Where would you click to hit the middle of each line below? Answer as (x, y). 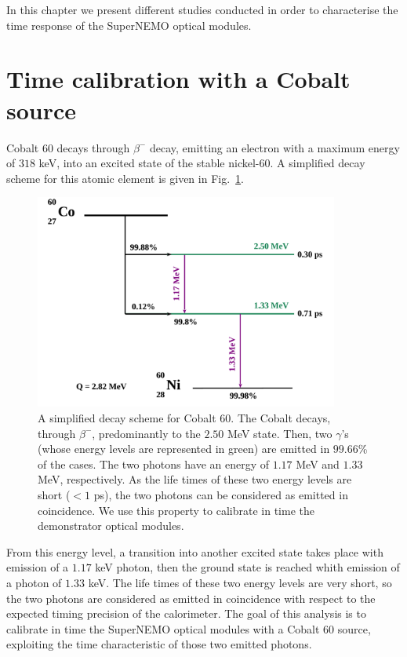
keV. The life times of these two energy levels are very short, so (240, 583)
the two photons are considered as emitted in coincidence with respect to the (191, 598)
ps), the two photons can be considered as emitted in (221, 495)
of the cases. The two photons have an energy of (154, 464)
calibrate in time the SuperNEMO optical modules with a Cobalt (163, 628)
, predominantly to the (146, 433)
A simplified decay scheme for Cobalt (127, 418)
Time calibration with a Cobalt (178, 79)
